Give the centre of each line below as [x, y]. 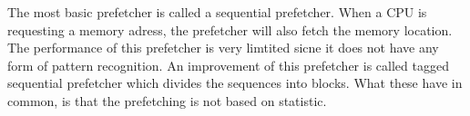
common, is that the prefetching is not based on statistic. [167, 100]
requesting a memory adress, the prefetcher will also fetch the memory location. [230, 29]
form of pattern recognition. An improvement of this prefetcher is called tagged [228, 65]
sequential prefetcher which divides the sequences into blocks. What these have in [235, 83]
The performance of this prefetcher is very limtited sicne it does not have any [223, 48]
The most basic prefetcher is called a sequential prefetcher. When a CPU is [217, 12]
